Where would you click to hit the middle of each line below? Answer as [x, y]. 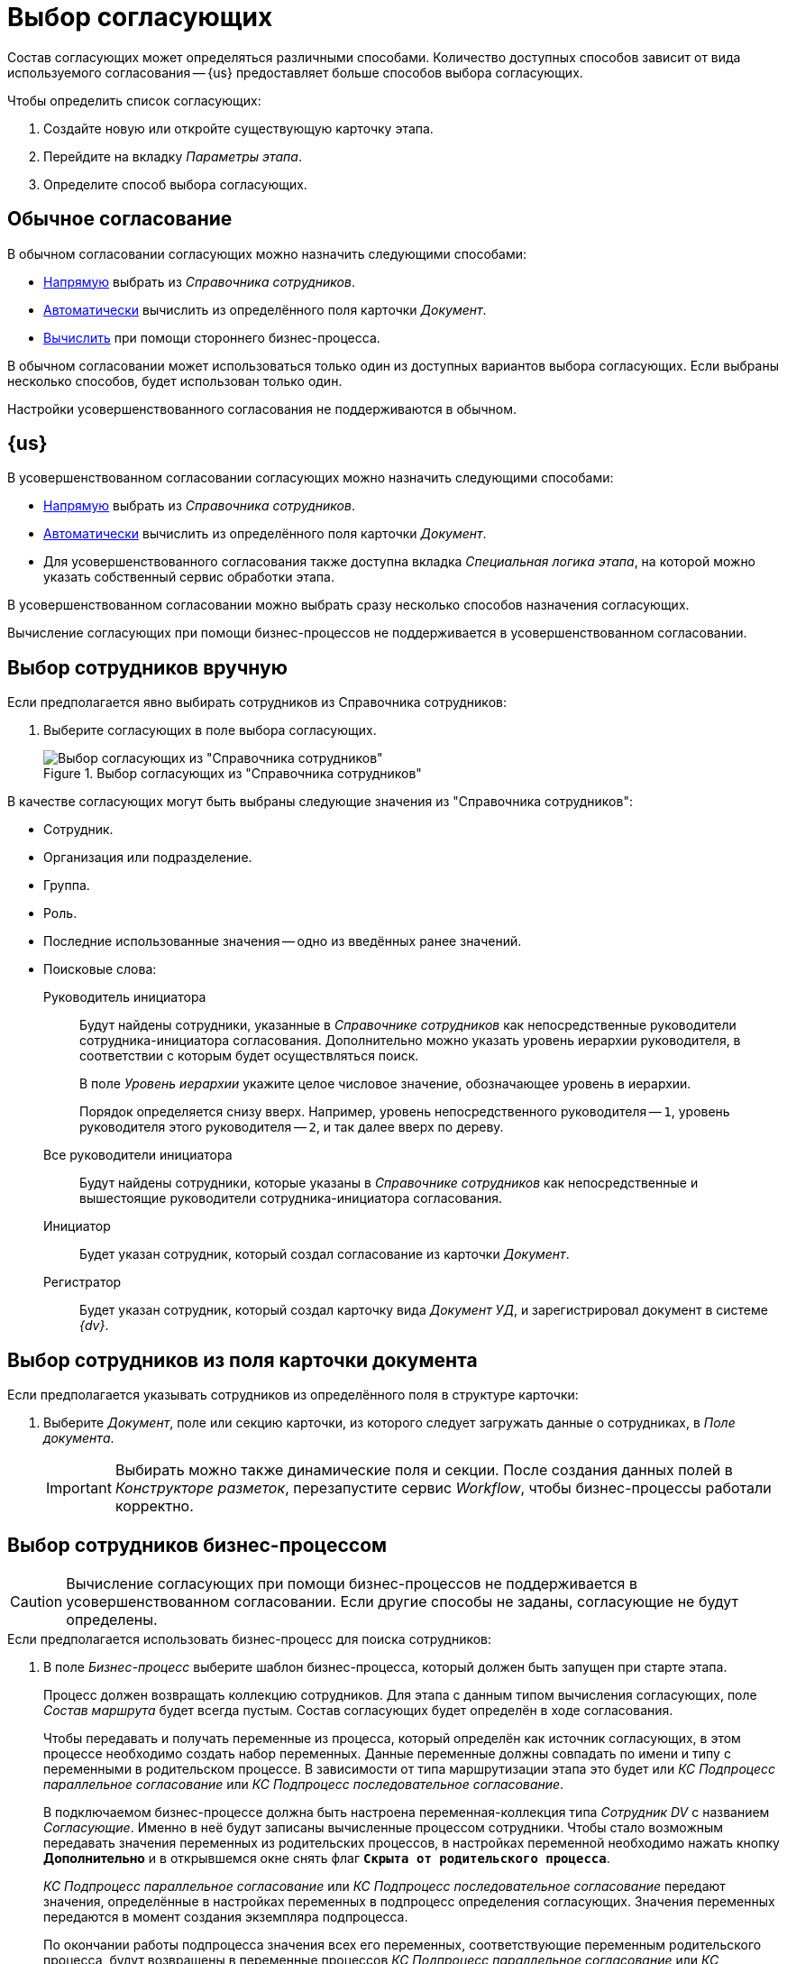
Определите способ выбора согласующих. [175, 184]
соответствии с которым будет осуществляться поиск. [249, 1056]
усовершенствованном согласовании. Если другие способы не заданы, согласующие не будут [402, 1601]
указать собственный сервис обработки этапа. [189, 577]
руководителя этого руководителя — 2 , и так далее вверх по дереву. [292, 1127]
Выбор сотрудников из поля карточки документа [243, 1360]
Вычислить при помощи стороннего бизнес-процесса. [212, 337]
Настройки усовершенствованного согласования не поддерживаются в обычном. [262, 408]
